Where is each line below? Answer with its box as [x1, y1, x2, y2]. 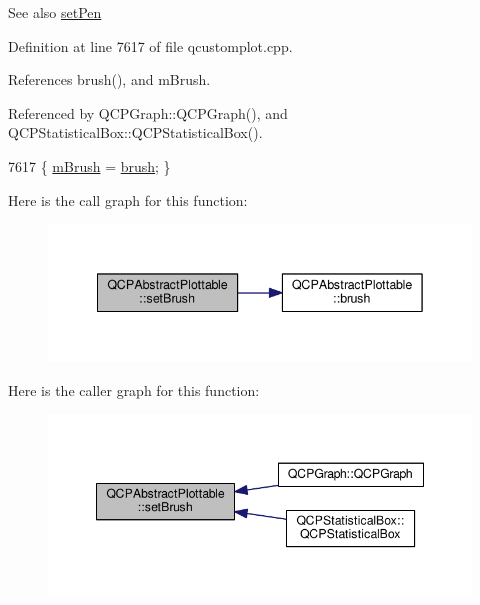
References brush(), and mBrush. [8, 69, 211, 90]
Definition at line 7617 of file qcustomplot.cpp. [8, 35, 293, 56]
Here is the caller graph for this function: [8, 379, 260, 400]
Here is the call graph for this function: [8, 189, 248, 210]
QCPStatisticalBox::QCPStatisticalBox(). [8, 122, 263, 143]
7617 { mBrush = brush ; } [8, 155, 171, 176]
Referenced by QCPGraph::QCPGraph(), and [8, 102, 288, 123]
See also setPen [8, 2, 102, 22]
